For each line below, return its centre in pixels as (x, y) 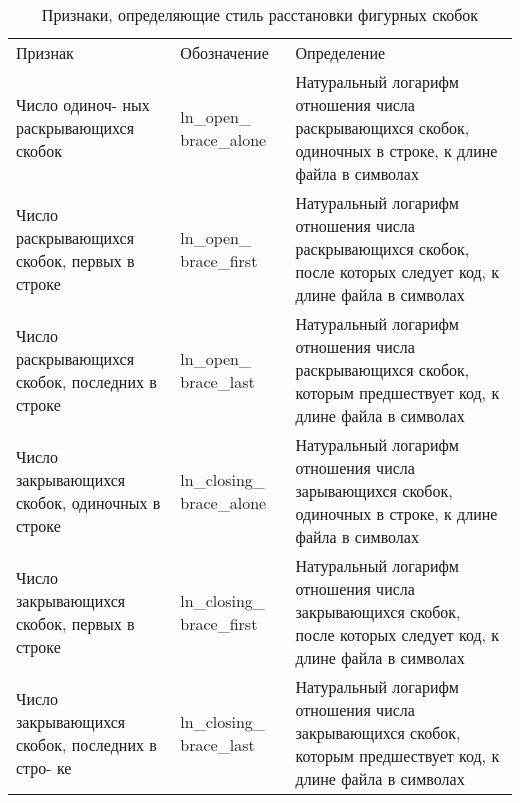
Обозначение (224, 52)
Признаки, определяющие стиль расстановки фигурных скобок (260, 14)
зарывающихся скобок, (374, 490)
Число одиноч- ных (83, 104)
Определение (340, 52)
